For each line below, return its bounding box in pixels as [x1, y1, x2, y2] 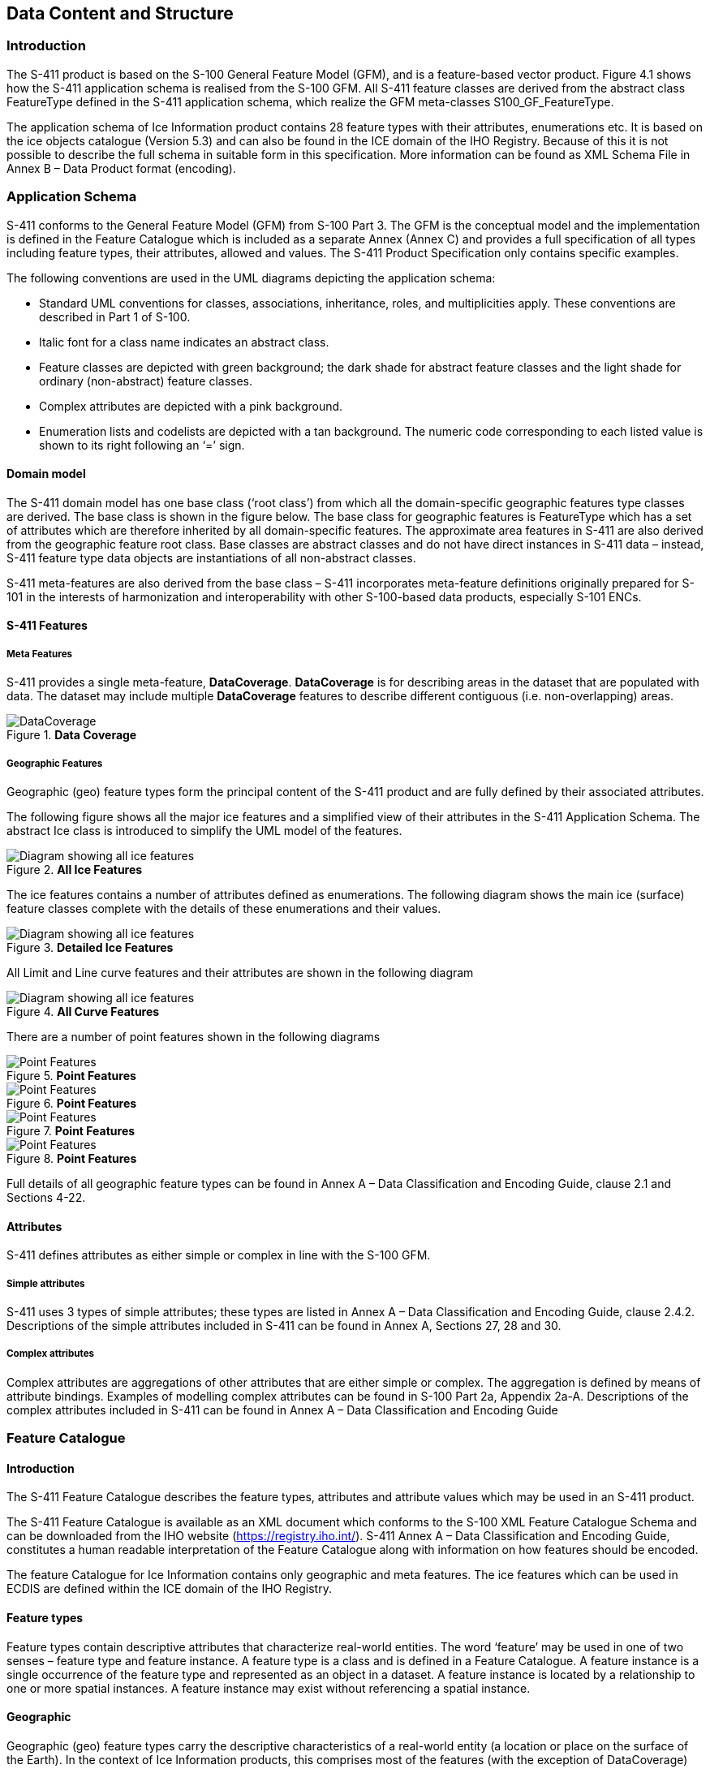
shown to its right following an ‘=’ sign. [39, 437, 245, 452]
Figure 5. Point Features [6, 1068, 136, 1082]
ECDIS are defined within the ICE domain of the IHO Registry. [6, 1582, 332, 1596]
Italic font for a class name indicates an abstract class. [39, 334, 329, 349]
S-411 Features [6, 618, 88, 633]
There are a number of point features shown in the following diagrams [6, 1029, 381, 1044]
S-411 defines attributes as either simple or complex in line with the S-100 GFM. [6, 1248, 431, 1263]
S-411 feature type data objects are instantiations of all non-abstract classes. [6, 550, 416, 565]
